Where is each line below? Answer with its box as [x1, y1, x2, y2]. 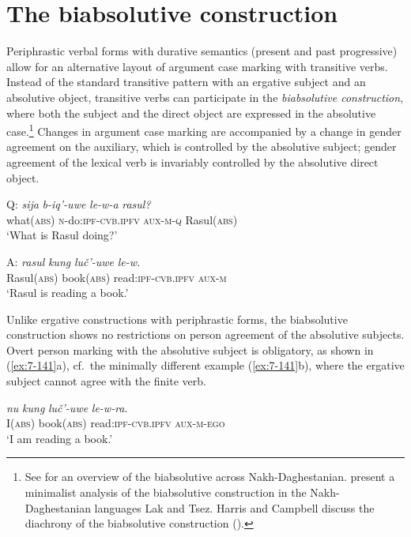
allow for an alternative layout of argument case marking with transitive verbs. [6, 58, 388, 74]
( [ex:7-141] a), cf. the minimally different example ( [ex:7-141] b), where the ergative [6, 357, 405, 374]
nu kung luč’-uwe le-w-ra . [6, 399, 128, 415]
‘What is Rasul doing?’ [6, 227, 118, 243]
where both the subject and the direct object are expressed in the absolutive [6, 104, 376, 121]
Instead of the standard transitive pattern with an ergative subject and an [6, 73, 366, 90]
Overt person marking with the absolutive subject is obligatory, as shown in [6, 341, 374, 358]
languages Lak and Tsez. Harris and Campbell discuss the [94, 499, 375, 516]
